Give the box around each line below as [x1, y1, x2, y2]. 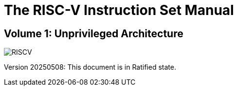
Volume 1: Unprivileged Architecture [4, 27, 183, 40]
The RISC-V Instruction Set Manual [4, 2, 234, 18]
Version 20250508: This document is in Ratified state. [4, 63, 176, 72]
